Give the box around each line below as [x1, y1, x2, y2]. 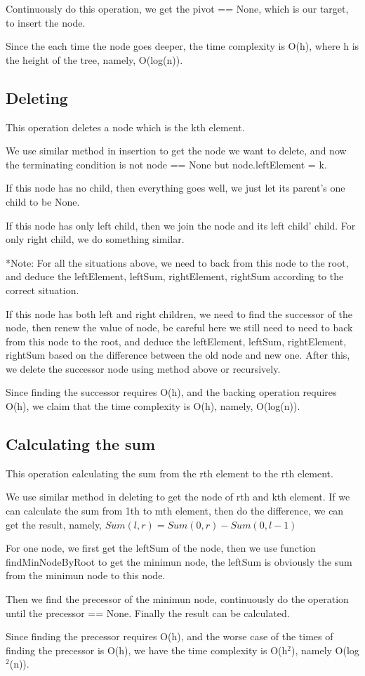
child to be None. [6, 194, 80, 208]
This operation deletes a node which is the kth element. [6, 119, 245, 134]
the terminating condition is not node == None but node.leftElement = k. [6, 157, 327, 171]
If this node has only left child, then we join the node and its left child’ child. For [6, 218, 356, 232]
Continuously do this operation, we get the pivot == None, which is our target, [6, 1, 349, 15]
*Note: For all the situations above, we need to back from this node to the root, [6, 255, 349, 270]
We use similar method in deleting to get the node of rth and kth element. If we [6, 489, 350, 504]
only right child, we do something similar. [6, 232, 185, 246]
